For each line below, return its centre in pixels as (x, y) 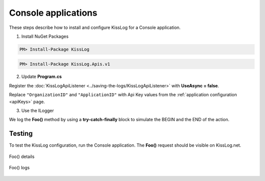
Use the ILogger (38, 111)
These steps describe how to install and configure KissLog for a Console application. (95, 27)
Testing (21, 134)
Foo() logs (19, 168)
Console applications (53, 13)
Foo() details (22, 156)
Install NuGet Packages (45, 36)
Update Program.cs (41, 77)
